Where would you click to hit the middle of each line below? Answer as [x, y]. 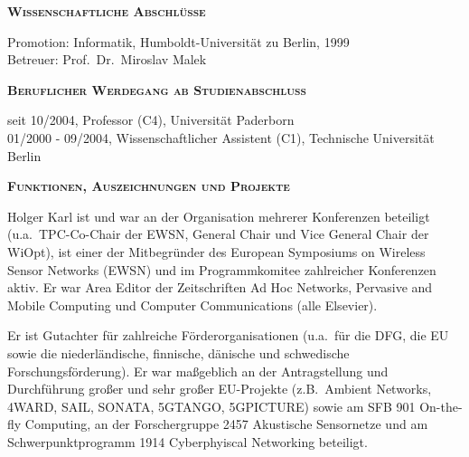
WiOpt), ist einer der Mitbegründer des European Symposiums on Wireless [216, 251]
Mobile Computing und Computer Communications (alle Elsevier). [192, 305]
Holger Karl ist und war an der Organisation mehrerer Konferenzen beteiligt [219, 216]
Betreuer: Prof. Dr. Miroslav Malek [107, 59]
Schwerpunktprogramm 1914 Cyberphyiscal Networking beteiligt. [188, 441]
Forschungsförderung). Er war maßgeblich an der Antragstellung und [198, 371]
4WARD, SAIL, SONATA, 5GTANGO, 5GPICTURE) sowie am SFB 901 [211, 406]
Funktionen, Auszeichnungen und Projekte [149, 186]
